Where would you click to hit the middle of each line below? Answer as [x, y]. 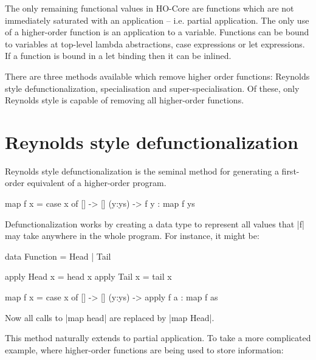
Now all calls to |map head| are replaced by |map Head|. [110, 317]
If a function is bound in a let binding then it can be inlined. [118, 56]
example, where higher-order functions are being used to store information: [144, 349]
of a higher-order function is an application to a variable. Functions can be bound [157, 32]
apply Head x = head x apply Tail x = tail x [88, 276]
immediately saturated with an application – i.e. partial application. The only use [157, 20]
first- [290, 171]
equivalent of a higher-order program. [97, 183]
